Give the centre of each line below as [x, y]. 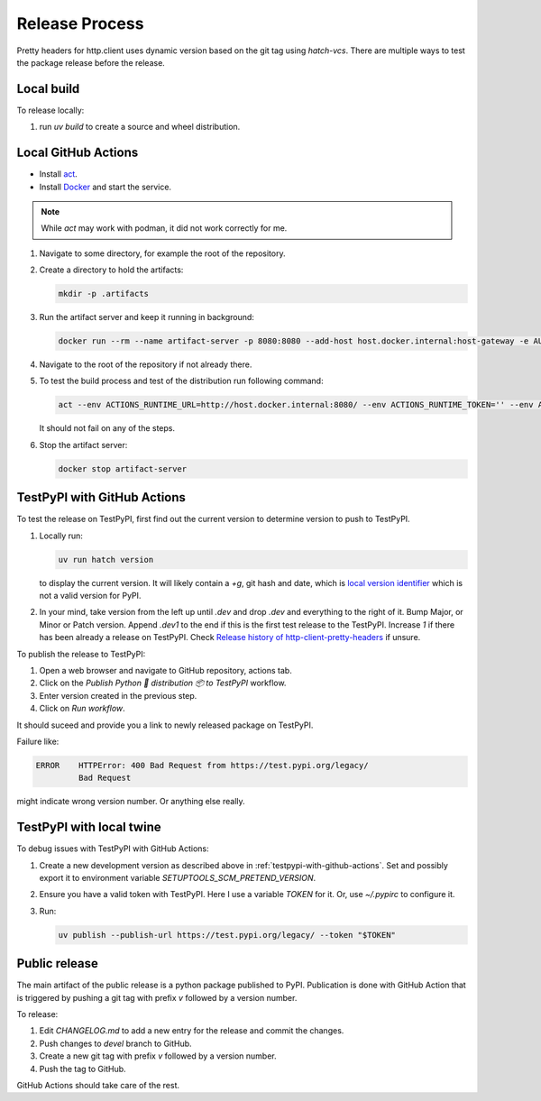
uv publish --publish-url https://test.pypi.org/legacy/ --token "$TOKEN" [227, 935]
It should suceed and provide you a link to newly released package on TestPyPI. [165, 725]
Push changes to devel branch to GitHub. [116, 1043]
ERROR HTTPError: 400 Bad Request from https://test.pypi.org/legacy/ [202, 765]
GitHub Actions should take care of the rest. [98, 1085]
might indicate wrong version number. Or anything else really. [131, 802]
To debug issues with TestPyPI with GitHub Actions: [113, 849]
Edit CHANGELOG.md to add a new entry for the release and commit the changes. [192, 1031]
